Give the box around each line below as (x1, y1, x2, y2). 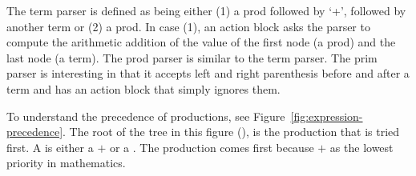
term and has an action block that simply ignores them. (6, 80, 281, 97)
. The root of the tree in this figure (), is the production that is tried (63, 123, 400, 140)
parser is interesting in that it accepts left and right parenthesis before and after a (6, 65, 410, 82)
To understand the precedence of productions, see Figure (6, 107, 285, 124)
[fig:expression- (290, 107, 363, 124)
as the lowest (329, 138, 394, 155)
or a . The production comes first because (109, 138, 314, 155)
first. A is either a (6, 138, 94, 155)
